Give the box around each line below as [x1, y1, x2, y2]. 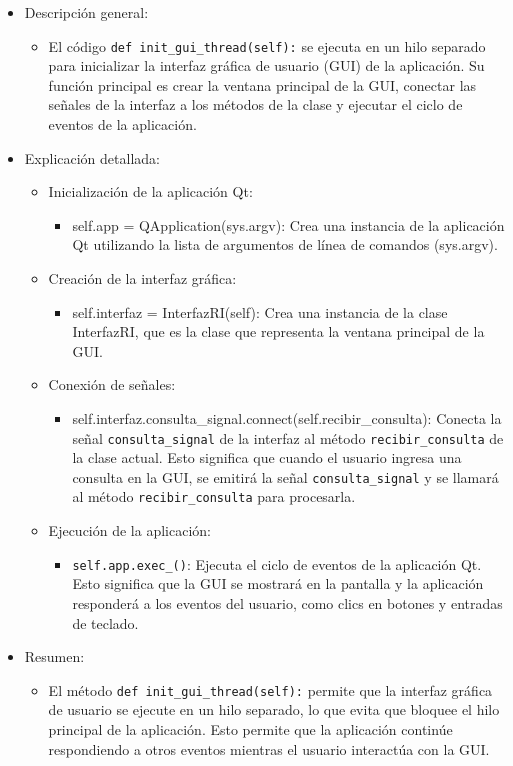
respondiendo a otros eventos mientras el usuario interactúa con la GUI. [48, 738, 490, 759]
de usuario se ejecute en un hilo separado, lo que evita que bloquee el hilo [48, 699, 500, 720]
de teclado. [72, 612, 139, 633]
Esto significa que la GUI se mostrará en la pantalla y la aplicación [72, 573, 484, 594]
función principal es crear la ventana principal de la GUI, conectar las [48, 74, 477, 95]
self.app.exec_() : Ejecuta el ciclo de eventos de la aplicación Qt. [72, 553, 482, 574]
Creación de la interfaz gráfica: [48, 268, 237, 288]
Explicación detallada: [24, 147, 160, 168]
